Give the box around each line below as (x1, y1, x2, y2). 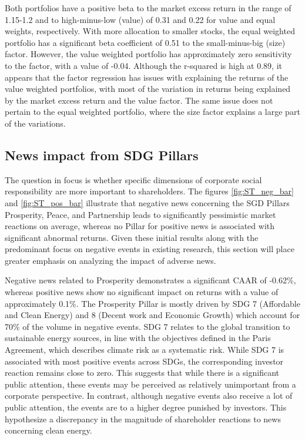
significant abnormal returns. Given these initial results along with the (5, 231, 259, 243)
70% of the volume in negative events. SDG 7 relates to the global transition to (5, 320, 290, 332)
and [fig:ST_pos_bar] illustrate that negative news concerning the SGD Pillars (5, 196, 290, 209)
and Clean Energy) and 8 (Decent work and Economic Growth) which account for (5, 309, 300, 321)
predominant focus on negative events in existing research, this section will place (5, 243, 294, 255)
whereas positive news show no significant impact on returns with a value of (5, 286, 279, 298)
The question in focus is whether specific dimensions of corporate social (5, 173, 262, 186)
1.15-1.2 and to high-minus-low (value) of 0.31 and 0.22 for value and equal (5, 13, 276, 25)
